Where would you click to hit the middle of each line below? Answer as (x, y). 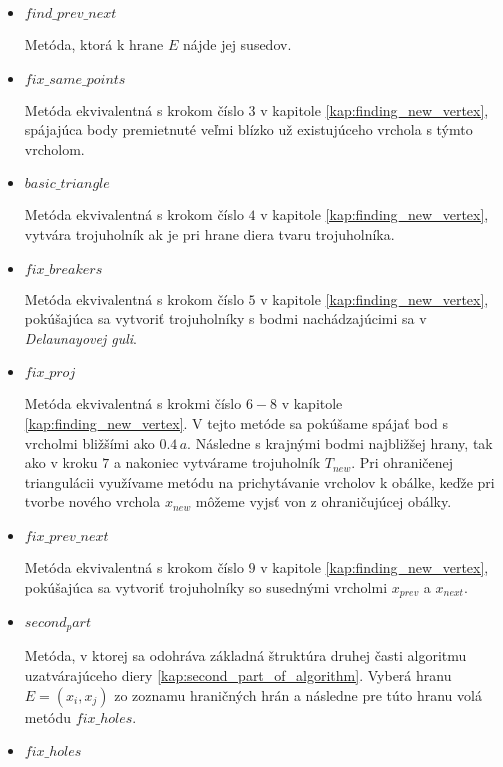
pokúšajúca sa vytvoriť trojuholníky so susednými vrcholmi (206, 586)
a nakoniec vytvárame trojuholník (217, 462)
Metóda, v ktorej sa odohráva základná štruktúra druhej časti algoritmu (245, 655)
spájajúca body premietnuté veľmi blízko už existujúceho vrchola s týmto (248, 129)
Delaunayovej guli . (80, 337)
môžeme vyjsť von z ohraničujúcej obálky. (323, 501)
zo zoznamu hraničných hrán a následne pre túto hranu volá (298, 694)
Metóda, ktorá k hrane (94, 44)
